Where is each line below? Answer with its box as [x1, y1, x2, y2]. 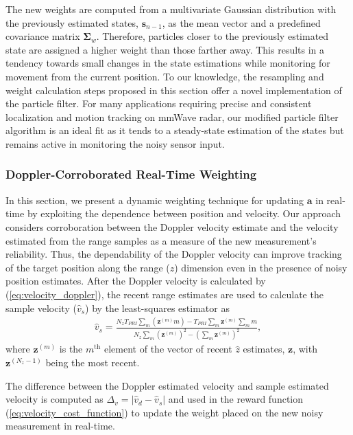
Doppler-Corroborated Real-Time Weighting [5, 166, 257, 183]
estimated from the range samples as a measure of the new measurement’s [5, 233, 317, 247]
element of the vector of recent [104, 342, 232, 356]
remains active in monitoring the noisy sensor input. [5, 136, 225, 150]
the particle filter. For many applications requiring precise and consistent [5, 96, 312, 111]
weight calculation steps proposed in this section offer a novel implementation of [5, 82, 342, 97]
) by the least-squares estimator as [85, 300, 230, 315]
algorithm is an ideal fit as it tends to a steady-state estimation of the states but [5, 123, 344, 137]
